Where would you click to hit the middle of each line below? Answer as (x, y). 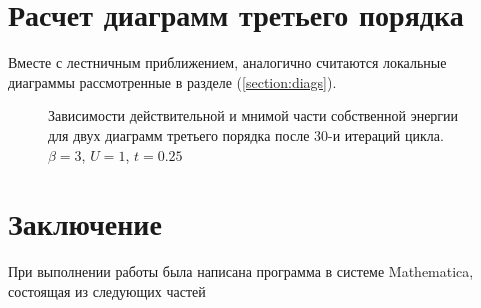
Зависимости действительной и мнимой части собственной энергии (253, 115)
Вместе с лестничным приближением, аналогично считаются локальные (227, 62)
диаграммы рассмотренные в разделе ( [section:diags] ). (172, 81)
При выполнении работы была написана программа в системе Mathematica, (241, 271)
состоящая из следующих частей (107, 290)
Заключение (85, 223)
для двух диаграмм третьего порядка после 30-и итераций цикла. (246, 134)
